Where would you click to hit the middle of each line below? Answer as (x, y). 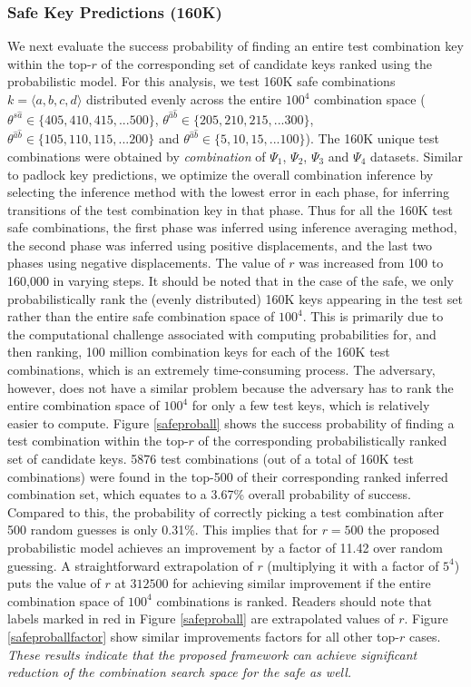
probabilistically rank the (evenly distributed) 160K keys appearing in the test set (235, 298)
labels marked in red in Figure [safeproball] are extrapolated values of (201, 618)
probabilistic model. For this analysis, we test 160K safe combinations (201, 81)
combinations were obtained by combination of (137, 156)
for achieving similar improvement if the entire (302, 583)
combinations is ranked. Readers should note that (294, 600)
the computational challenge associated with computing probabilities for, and (222, 334)
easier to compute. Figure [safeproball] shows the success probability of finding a (231, 422)
